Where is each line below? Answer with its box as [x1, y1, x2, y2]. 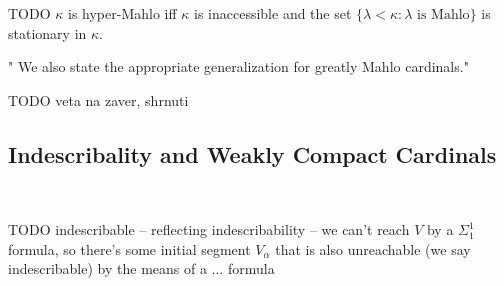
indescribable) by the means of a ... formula [8, 258, 275, 279]
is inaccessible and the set [194, 3, 352, 23]
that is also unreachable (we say [275, 238, 471, 259]
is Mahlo [417, 8, 470, 22]
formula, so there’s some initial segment [8, 238, 251, 259]
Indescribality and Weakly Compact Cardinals [8, 138, 497, 169]
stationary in [8, 22, 87, 43]
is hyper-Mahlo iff [67, 3, 177, 23]
